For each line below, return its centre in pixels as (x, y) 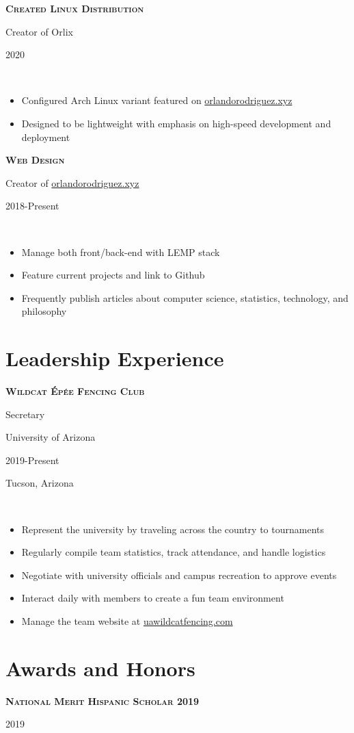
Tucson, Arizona (40, 483)
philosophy (44, 311)
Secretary (25, 414)
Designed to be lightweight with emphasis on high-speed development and (176, 123)
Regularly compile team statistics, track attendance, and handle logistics (174, 552)
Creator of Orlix (39, 31)
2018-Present (32, 206)
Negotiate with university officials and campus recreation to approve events (179, 575)
